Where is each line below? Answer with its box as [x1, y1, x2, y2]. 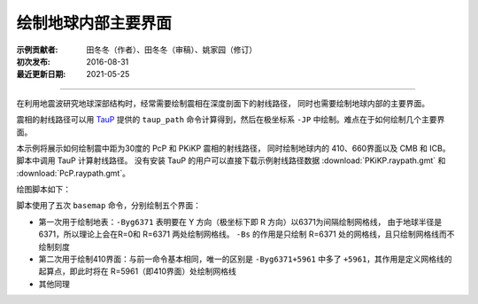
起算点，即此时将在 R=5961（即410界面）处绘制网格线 [38, 266, 236, 277]
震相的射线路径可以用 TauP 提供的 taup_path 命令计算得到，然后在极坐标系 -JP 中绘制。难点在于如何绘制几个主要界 [16, 114, 445, 125]
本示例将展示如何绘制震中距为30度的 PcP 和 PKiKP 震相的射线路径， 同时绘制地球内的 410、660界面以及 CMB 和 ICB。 [16, 143, 451, 153]
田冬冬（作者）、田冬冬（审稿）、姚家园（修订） [86, 44, 257, 55]
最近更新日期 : [16, 69, 66, 80]
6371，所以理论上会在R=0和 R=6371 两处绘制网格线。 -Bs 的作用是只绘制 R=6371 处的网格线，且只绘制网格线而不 [38, 229, 455, 239]
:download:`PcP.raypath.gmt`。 [16, 168, 130, 178]
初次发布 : [16, 56, 50, 66]
